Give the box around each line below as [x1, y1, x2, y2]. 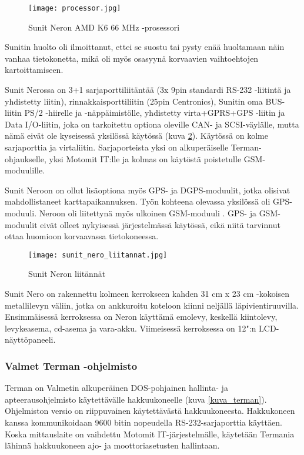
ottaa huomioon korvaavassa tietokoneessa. [5, 230, 159, 242]
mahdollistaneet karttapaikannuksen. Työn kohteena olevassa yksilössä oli [5, 195, 270, 208]
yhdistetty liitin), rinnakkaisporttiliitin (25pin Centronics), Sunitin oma [5, 95, 263, 107]
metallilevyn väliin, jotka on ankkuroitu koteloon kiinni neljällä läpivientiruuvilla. [5, 299, 299, 311]
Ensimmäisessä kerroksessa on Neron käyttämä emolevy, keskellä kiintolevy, [5, 310, 278, 323]
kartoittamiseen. [5, 63, 64, 76]
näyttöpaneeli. [5, 333, 56, 346]
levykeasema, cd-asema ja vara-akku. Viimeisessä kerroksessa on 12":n [5, 322, 256, 334]
